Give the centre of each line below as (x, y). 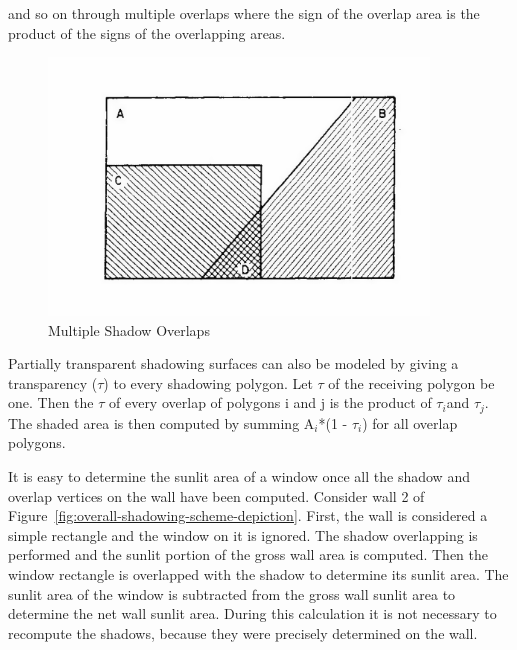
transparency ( (53, 382)
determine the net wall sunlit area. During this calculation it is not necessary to (252, 613)
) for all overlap (410, 422)
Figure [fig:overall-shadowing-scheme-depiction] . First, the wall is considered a (248, 515)
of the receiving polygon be (411, 382)
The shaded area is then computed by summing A (161, 422)
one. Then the (51, 402)
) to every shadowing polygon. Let (208, 382)
